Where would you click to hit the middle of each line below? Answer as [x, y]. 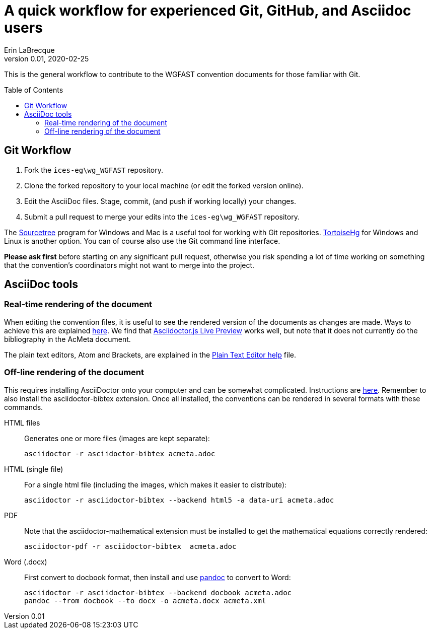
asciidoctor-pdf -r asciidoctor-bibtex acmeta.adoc [130, 546]
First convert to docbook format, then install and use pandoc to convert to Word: [158, 577]
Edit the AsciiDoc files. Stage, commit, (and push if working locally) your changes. [160, 201]
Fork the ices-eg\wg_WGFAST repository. [94, 170]
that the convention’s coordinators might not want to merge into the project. [129, 265]
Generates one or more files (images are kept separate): [117, 438]
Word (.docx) [26, 561]
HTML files [22, 423]
